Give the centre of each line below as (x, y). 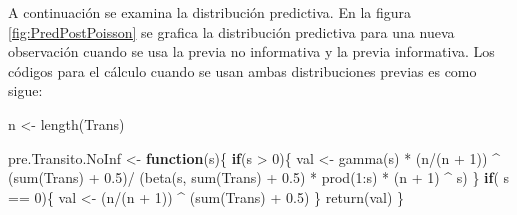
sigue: (25, 90)
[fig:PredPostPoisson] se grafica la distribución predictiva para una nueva (231, 31)
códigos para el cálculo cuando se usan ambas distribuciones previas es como (242, 70)
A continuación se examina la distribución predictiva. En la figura (210, 12)
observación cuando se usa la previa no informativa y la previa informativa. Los (251, 51)
